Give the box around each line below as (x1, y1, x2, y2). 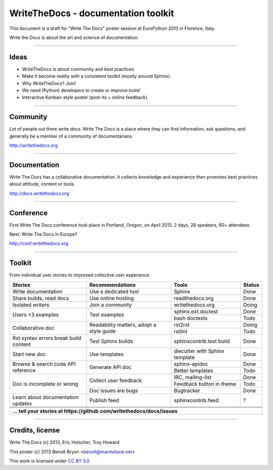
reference (12, 367, 36, 374)
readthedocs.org (173, 294, 214, 302)
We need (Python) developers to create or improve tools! (22, 88, 141, 94)
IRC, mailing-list (173, 373, 212, 380)
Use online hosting (89, 294, 134, 302)
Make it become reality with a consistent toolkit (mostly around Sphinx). (22, 73, 171, 79)
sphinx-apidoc (173, 360, 208, 367)
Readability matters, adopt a (89, 321, 157, 328)
